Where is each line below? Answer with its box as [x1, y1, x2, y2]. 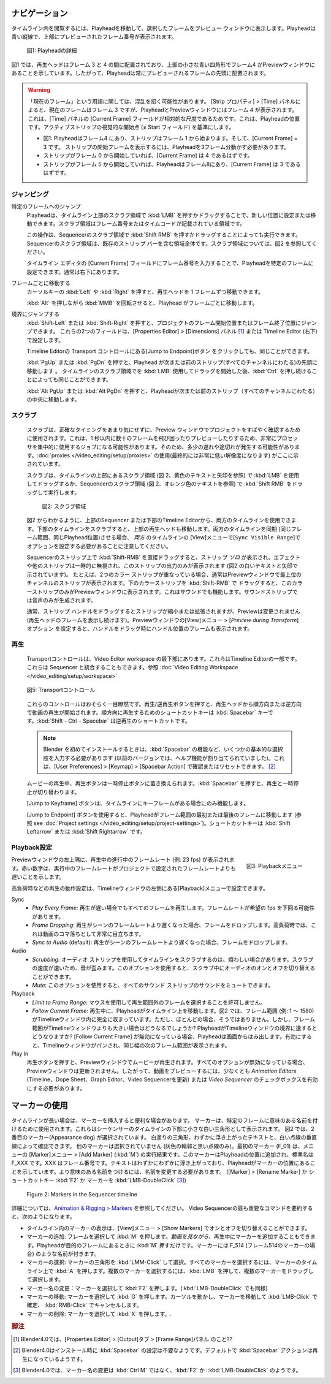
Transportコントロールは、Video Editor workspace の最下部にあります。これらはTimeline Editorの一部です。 [26, 655, 300, 663]
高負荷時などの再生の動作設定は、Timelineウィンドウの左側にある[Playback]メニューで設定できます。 [11, 884, 269, 892]
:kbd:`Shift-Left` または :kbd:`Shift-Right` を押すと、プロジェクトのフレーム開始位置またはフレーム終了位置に [26, 319, 302, 326]
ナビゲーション [11, 8, 68, 18]
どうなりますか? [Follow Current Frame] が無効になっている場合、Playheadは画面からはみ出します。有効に [32, 1033, 302, 1040]
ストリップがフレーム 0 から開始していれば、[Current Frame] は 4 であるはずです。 [43, 152, 253, 159]
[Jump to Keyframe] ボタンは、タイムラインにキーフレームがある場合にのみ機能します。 [26, 800, 249, 807]
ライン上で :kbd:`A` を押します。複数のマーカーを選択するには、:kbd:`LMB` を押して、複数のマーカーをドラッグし [26, 1267, 314, 1274]
